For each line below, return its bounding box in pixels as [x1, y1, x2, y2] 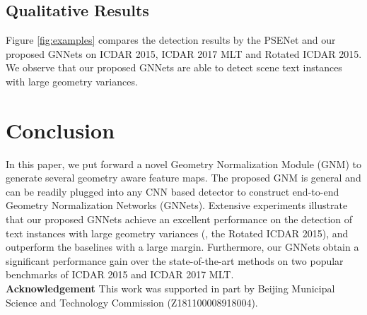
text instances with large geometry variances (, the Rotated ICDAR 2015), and [6, 225, 349, 240]
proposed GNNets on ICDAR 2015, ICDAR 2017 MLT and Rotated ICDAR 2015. [6, 46, 362, 61]
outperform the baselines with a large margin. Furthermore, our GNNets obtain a [6, 239, 359, 254]
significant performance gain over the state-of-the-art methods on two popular [6, 253, 344, 268]
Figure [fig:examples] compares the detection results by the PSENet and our [6, 32, 336, 47]
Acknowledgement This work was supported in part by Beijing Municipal [6, 281, 335, 296]
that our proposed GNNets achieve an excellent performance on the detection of [6, 212, 352, 227]
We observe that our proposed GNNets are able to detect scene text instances [6, 60, 342, 75]
